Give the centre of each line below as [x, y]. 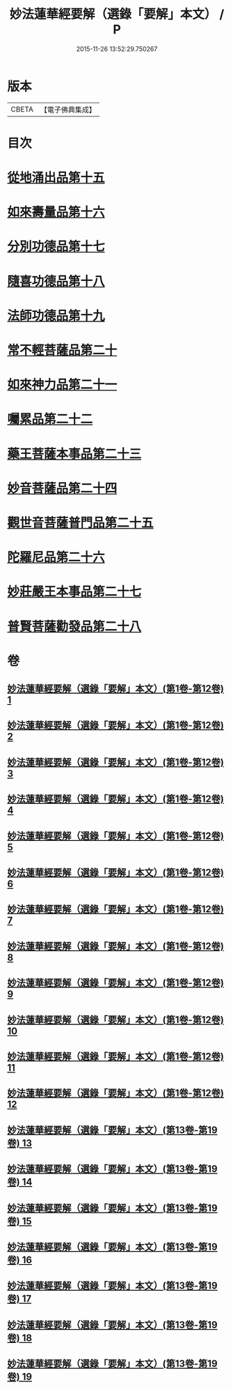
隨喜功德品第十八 [56, 281]
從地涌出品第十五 [56, 178]
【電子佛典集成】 [68, 109]
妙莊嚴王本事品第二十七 [74, 592]
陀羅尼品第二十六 [56, 557]
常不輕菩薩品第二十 [62, 350]
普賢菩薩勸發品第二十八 [74, 627]
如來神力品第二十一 [62, 385]
